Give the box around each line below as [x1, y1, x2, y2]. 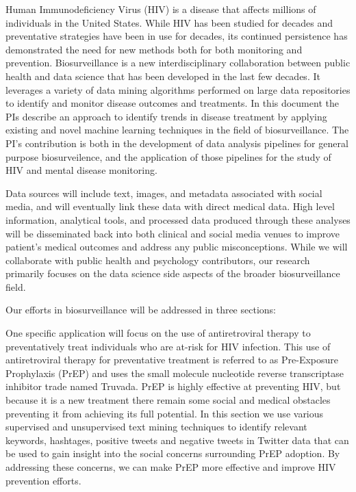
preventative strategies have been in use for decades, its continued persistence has [5, 29, 348, 43]
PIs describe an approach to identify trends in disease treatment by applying [5, 109, 327, 123]
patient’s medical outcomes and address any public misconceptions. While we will [5, 239, 348, 254]
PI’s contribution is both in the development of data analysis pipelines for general [5, 135, 348, 150]
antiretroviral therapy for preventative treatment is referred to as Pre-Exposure [5, 352, 339, 367]
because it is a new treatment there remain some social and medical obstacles [5, 393, 331, 407]
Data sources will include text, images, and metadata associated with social [5, 185, 322, 200]
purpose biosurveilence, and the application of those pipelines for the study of [5, 149, 331, 164]
